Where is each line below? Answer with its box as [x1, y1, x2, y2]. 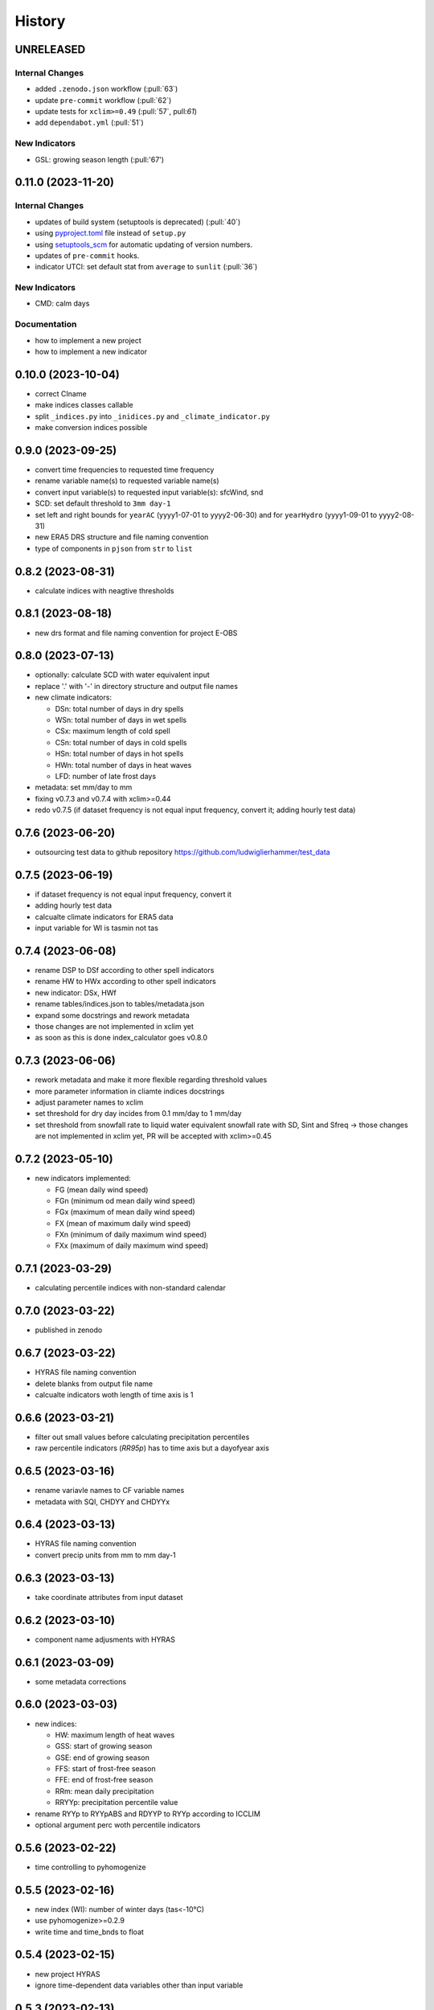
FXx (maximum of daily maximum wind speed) [55, 1241, 209, 1250]
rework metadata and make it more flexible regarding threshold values [35, 1075, 268, 1085]
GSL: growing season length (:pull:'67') [35, 154, 165, 164]
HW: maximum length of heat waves [55, 1729, 175, 1740]
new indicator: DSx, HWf [35, 987, 117, 997]
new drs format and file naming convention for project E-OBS [35, 628, 238, 638]
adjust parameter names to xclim [35, 1097, 144, 1107]
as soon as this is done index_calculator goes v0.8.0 [35, 1033, 208, 1043]
